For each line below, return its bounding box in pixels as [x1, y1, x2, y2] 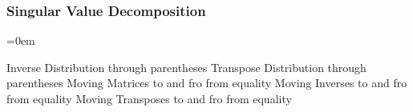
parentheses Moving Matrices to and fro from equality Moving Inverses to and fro [6, 74, 407, 91]
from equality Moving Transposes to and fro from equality [6, 90, 292, 106]
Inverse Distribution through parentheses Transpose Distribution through [6, 58, 366, 75]
